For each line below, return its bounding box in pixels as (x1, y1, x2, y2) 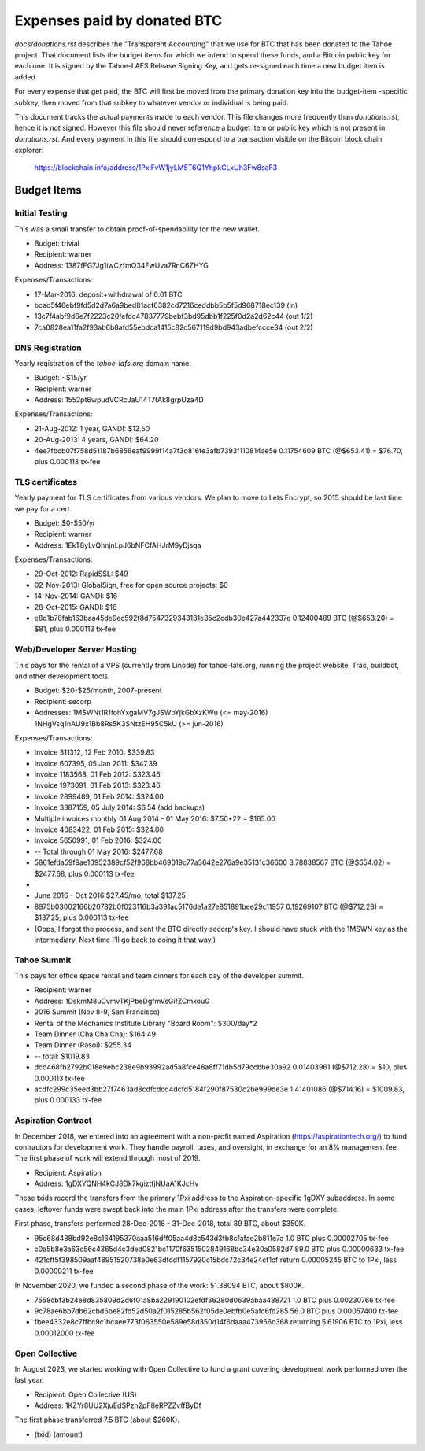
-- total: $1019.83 (34, 1051, 91, 1061)
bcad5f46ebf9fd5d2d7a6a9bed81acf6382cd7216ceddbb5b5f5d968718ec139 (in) (34, 300, 298, 310)
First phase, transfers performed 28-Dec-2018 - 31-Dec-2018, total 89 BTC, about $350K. (14, 1219, 306, 1228)
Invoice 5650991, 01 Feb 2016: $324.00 (34, 836, 162, 845)
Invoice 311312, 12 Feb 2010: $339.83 (34, 748, 155, 757)
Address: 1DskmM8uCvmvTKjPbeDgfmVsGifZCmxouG (34, 996, 210, 1006)
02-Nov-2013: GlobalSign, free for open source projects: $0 (34, 580, 228, 589)
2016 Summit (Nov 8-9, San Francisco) (34, 1007, 161, 1017)
